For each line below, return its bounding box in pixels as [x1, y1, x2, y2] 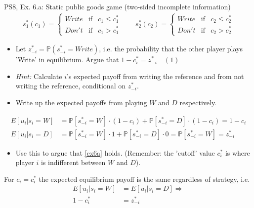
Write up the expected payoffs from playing [15, 97, 147, 108]
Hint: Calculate [15, 71, 62, 81]
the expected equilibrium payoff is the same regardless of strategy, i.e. [39, 173, 250, 184]
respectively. [179, 97, 217, 108]
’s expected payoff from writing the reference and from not [67, 71, 244, 81]
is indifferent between [41, 157, 106, 167]
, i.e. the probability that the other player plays [99, 43, 243, 54]
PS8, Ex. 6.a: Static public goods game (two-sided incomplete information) [4, 1, 231, 11]
